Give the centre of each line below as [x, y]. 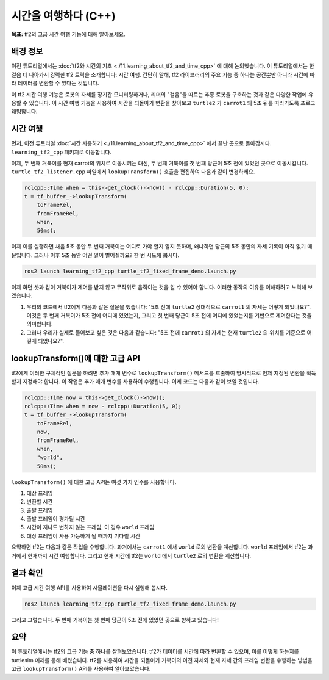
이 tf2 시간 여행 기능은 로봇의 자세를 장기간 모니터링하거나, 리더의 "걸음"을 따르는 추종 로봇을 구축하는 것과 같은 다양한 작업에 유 [162, 94]
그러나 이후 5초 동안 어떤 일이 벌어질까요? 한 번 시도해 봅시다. [107, 255]
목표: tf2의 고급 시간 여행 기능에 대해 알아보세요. [68, 34]
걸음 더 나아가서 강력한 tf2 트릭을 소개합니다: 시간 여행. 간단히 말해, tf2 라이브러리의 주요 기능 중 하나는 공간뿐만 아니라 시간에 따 [163, 74]
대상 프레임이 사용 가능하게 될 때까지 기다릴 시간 [83, 536]
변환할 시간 [40, 502]
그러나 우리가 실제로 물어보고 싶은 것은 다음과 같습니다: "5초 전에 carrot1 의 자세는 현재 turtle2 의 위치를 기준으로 [166, 332]
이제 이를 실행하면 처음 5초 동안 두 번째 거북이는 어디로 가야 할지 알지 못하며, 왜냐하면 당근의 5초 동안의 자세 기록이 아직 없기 [159, 247]
